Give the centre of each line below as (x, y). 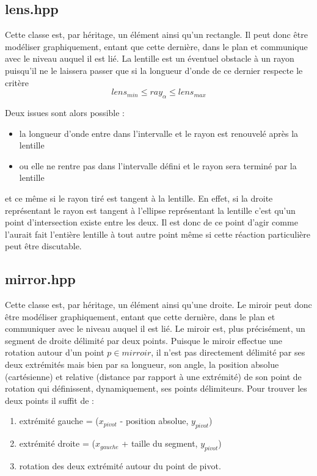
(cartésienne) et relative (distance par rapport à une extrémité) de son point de (153, 376)
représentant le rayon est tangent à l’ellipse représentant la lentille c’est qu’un (150, 210)
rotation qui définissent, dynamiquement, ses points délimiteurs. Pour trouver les (156, 388)
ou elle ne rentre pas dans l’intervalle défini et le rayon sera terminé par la (158, 165)
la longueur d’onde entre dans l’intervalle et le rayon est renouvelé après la (159, 133)
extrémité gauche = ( (59, 421)
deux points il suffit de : (49, 400)
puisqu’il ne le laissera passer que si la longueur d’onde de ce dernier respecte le (154, 70)
